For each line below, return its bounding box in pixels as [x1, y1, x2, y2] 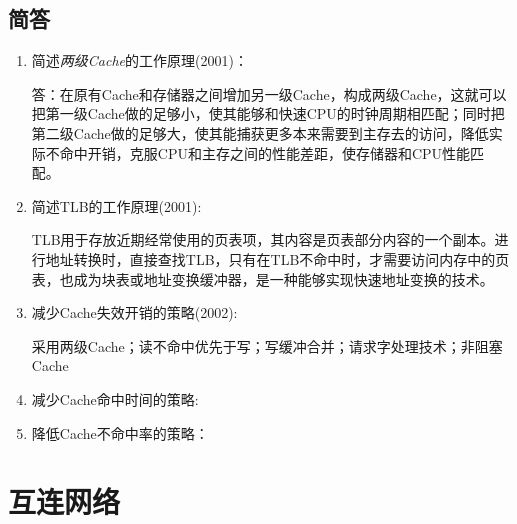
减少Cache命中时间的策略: [31, 388, 199, 409]
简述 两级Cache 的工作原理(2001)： [31, 50, 248, 71]
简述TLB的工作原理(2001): [31, 195, 202, 216]
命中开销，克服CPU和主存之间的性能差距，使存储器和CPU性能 [59, 142, 471, 163]
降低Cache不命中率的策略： [31, 422, 209, 443]
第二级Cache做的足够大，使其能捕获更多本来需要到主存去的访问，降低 [31, 122, 489, 143]
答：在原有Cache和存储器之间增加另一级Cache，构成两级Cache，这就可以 [31, 83, 507, 104]
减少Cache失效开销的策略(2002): [31, 302, 238, 323]
